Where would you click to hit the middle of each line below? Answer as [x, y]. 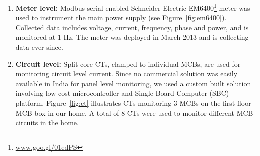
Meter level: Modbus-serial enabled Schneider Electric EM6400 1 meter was [133, 7]
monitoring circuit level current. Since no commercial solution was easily [127, 74]
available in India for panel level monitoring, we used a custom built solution [133, 83]
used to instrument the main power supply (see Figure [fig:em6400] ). [121, 18]
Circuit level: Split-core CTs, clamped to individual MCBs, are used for [128, 64]
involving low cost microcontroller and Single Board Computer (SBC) [122, 93]
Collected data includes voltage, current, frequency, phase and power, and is [132, 27]
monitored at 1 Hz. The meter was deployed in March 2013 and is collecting [132, 37]
